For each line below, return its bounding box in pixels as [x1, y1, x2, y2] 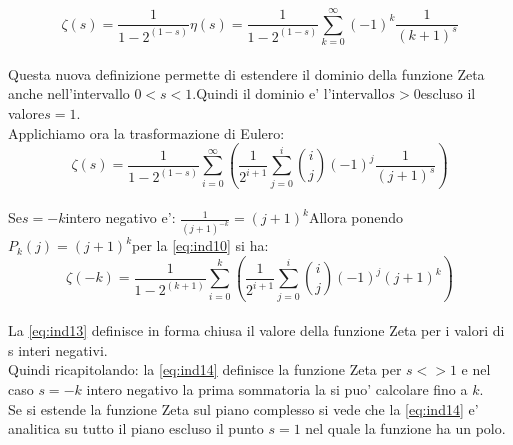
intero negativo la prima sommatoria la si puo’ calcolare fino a [86, 378, 468, 399]
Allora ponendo [308, 207, 404, 228]
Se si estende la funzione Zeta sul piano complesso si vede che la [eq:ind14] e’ [8, 398, 479, 419]
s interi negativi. [8, 339, 108, 360]
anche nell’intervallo [8, 83, 130, 104]
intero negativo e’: [65, 207, 176, 228]
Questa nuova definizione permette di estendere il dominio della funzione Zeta [8, 63, 485, 84]
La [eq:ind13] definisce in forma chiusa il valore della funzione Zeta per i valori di [8, 320, 505, 341]
